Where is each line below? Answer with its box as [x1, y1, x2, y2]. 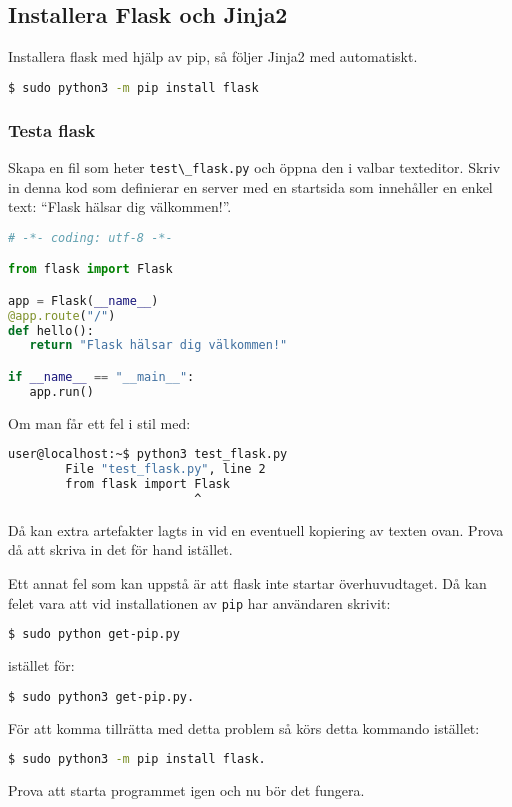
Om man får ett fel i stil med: [8, 412, 191, 433]
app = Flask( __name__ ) [8, 293, 159, 308]
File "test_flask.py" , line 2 [65, 462, 266, 477]
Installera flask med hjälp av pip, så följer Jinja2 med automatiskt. [8, 46, 418, 67]
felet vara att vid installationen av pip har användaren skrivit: [8, 592, 391, 613]
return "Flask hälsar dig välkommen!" [29, 338, 288, 353]
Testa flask [8, 117, 96, 142]
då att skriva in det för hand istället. [8, 539, 233, 560]
